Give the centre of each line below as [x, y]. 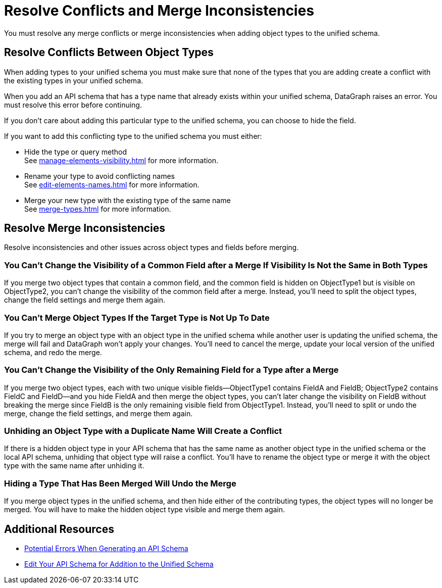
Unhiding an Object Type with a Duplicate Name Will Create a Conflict [143, 431]
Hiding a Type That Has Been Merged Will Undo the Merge [120, 483]
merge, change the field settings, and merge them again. [99, 413]
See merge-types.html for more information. [98, 209]
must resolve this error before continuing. [73, 105]
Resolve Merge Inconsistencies [85, 228]
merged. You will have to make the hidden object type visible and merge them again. [145, 510]
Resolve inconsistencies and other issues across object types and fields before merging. [152, 248]
